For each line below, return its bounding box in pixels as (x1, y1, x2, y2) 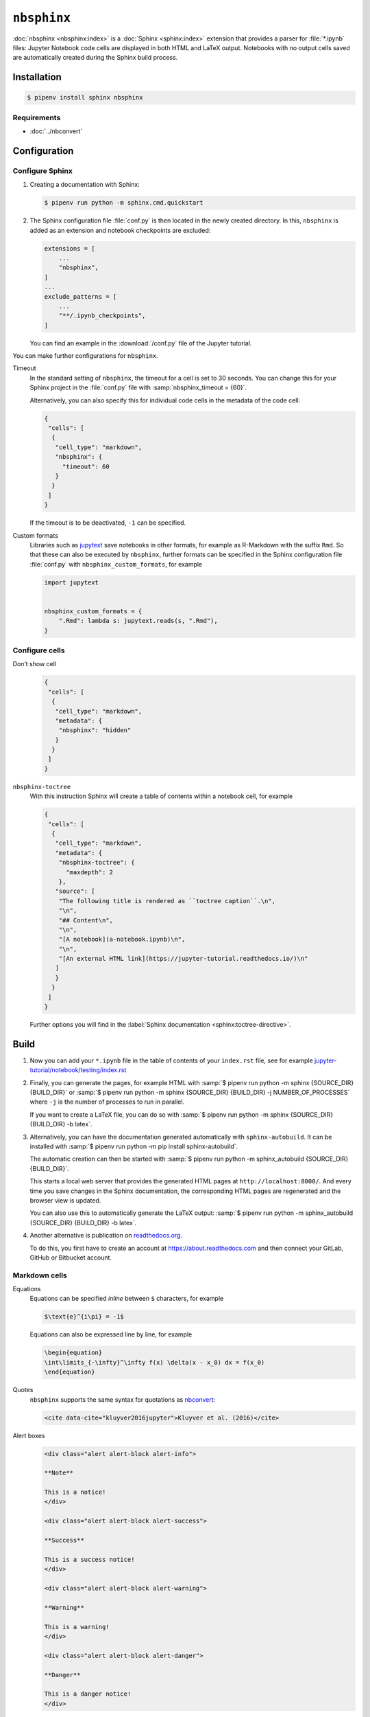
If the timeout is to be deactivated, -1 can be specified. (29, 519, 186, 527)
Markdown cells (12, 1271, 68, 1280)
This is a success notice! (44, 1556, 135, 1563)
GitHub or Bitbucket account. (29, 1253, 112, 1262)
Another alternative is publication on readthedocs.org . (29, 1231, 183, 1240)
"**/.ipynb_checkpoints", (58, 312, 146, 319)
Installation (12, 71, 62, 83)
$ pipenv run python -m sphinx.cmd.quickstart (44, 199, 203, 207)
